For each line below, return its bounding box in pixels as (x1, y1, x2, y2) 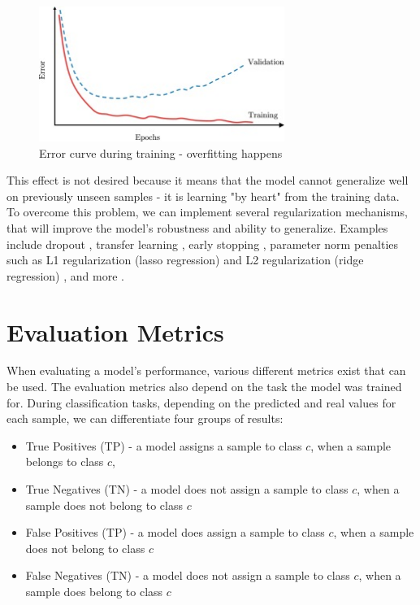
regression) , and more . (6, 267, 124, 284)
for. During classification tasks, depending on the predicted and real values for (6, 394, 396, 411)
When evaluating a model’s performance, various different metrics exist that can (6, 362, 406, 379)
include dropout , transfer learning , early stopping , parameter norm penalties (6, 235, 399, 252)
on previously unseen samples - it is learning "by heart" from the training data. (6, 187, 400, 204)
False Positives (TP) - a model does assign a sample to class (25, 524, 325, 541)
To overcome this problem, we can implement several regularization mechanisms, (6, 203, 408, 220)
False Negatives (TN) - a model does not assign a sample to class (25, 567, 350, 584)
